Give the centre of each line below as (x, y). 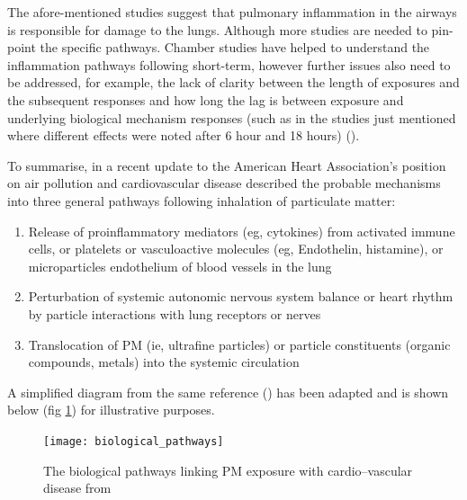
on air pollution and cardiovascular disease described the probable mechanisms (224, 183)
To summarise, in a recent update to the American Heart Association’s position (227, 165)
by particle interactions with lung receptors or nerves (175, 313)
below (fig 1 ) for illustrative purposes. (111, 410)
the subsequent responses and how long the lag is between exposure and (206, 99)
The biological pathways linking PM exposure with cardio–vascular (228, 470)
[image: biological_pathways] (134, 441)
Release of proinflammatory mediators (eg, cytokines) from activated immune (242, 231)
